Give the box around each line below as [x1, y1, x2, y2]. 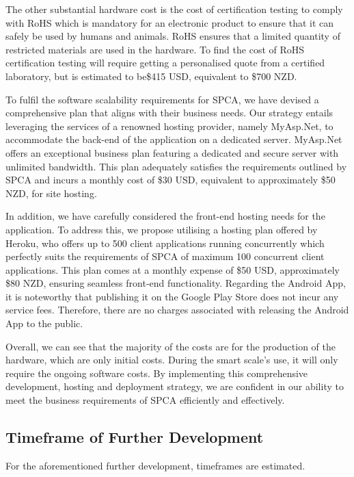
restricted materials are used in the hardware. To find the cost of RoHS [5, 42, 305, 56]
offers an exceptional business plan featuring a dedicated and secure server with [5, 145, 339, 159]
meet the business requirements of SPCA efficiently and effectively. [5, 393, 285, 407]
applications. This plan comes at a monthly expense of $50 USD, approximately [5, 262, 340, 276]
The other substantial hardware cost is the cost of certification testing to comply [5, 2, 343, 16]
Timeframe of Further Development [5, 426, 264, 448]
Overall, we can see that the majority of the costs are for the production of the [5, 339, 336, 353]
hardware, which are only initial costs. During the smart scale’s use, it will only [5, 352, 338, 367]
